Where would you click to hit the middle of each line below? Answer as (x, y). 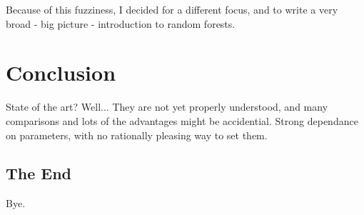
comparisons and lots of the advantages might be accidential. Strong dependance (182, 120)
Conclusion (61, 72)
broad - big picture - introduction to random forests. (121, 23)
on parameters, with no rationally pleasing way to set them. (137, 135)
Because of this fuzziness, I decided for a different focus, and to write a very (172, 9)
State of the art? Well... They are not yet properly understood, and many (167, 107)
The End (39, 173)
